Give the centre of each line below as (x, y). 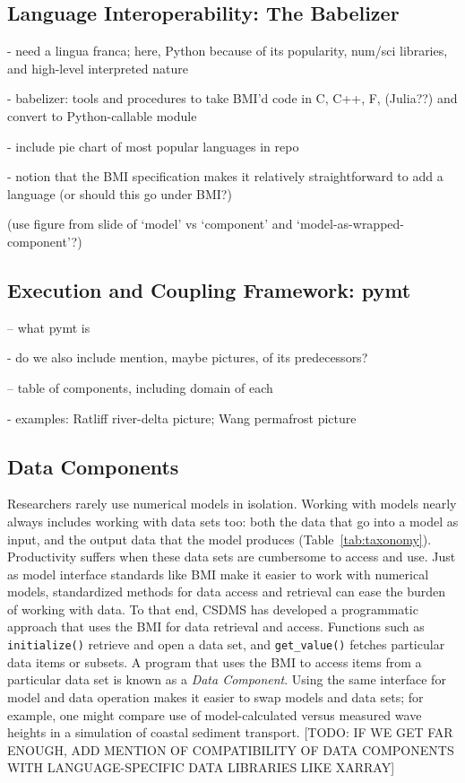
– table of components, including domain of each (140, 387)
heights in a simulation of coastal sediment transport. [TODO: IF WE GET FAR (230, 732)
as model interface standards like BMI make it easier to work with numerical (218, 574)
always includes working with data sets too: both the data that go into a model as (233, 521)
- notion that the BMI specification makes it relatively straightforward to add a (225, 176)
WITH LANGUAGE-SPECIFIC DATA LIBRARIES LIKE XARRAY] (201, 767)
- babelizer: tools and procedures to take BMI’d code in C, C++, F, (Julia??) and (232, 98)
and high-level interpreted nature (98, 68)
